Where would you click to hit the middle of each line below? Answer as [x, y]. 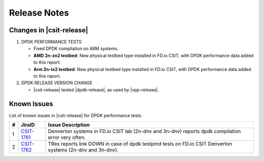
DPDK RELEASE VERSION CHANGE [57, 83]
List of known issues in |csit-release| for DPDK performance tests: [76, 115]
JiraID [28, 125]
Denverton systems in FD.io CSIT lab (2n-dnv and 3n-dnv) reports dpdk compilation [145, 131]
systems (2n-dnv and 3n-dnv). [83, 150]
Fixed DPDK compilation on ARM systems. [76, 48]
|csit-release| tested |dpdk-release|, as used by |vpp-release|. [96, 90]
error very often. [67, 138]
